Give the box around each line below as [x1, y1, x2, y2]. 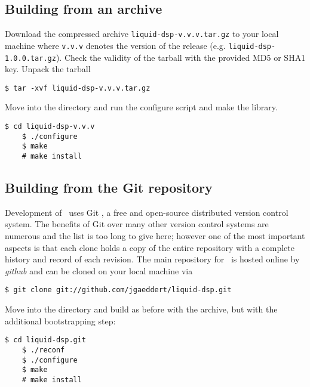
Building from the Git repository [5, 178, 213, 197]
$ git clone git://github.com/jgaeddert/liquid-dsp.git [5, 286, 232, 295]
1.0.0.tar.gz [5, 54, 56, 63]
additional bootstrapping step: [5, 314, 116, 327]
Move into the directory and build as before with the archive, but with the [5, 303, 278, 315]
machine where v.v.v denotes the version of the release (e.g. [5, 39, 226, 51]
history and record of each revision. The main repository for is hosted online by [5, 253, 300, 265]
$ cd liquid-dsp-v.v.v [5, 122, 95, 131]
